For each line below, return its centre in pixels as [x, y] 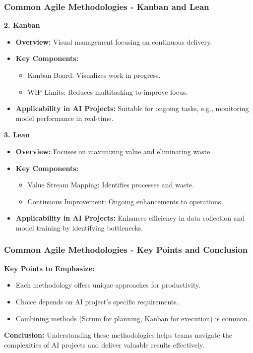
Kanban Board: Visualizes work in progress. [94, 75]
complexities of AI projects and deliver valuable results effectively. [104, 344]
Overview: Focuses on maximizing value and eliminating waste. [114, 151]
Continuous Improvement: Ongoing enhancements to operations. [125, 201]
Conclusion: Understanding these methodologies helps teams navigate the [118, 335]
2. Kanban [22, 25]
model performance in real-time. [64, 118]
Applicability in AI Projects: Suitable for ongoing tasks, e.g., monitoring [132, 108]
